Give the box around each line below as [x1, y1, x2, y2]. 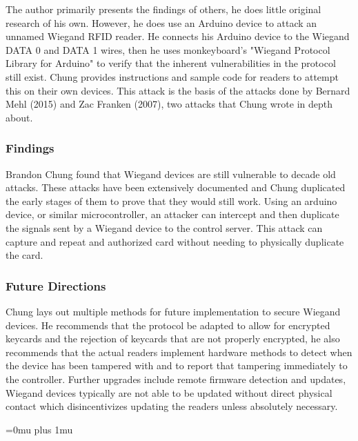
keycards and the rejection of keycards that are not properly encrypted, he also [6, 331, 340, 346]
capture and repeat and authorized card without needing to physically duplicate [6, 234, 344, 248]
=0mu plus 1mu [6, 422, 73, 436]
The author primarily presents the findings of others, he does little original [6, 2, 321, 16]
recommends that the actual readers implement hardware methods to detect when [6, 344, 352, 359]
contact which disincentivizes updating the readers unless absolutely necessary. [6, 399, 338, 413]
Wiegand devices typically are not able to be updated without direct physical [6, 385, 332, 400]
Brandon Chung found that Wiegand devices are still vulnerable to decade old [6, 166, 336, 181]
